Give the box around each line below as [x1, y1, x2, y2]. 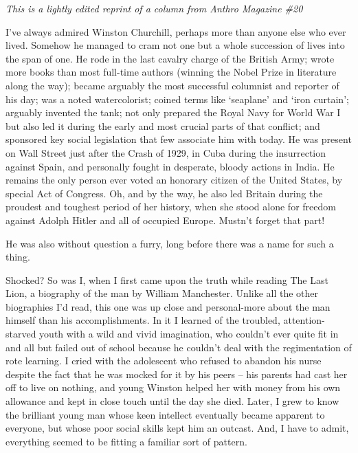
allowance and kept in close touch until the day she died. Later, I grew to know [5, 394, 339, 408]
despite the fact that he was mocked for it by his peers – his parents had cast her [5, 366, 348, 381]
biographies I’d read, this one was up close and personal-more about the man [5, 299, 331, 313]
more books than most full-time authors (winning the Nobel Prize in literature [5, 65, 337, 79]
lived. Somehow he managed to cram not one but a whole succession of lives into [5, 38, 345, 52]
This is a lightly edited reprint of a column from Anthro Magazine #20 [5, 1, 303, 15]
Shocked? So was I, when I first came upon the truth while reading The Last [5, 272, 328, 287]
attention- [283, 313, 325, 327]
